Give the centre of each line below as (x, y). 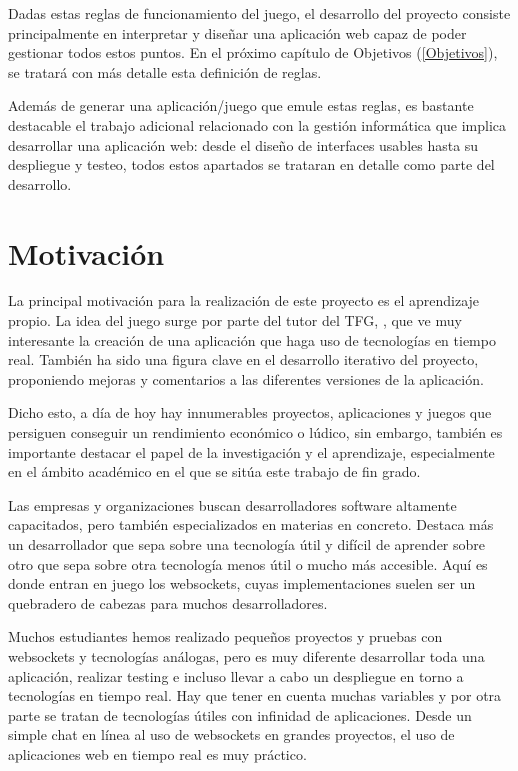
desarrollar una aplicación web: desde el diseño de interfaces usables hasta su (243, 144)
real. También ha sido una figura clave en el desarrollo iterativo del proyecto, (243, 359)
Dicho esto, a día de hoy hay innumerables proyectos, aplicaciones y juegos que (250, 412)
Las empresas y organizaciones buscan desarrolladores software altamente (232, 504)
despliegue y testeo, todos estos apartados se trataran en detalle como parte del (251, 164)
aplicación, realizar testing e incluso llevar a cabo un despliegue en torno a (236, 675)
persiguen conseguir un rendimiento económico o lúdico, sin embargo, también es (255, 432)
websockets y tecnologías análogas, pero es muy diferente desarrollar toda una (246, 655)
